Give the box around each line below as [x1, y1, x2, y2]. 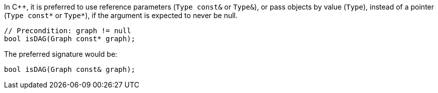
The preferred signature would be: [4, 50, 118, 58]
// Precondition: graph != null [4, 27, 131, 35]
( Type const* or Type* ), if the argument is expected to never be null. [4, 11, 238, 20]
